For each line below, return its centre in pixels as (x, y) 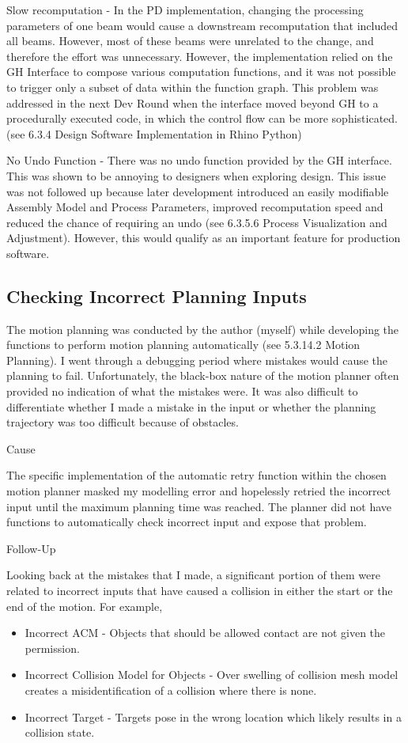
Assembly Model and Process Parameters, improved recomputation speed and (195, 207)
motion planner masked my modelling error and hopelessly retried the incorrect (199, 491)
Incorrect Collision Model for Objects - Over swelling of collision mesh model (212, 675)
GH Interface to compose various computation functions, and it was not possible (201, 72)
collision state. (60, 732)
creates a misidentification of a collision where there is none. (171, 690)
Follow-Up (31, 548)
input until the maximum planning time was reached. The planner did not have (199, 506)
